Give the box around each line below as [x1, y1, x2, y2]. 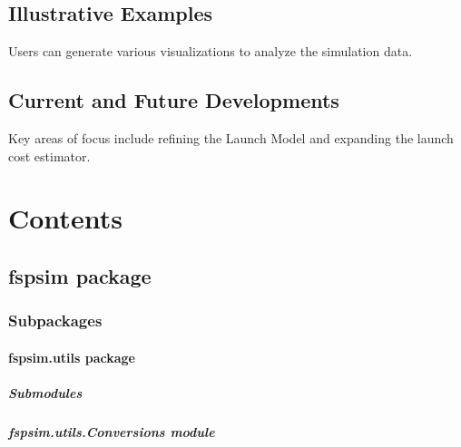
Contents [8, 199, 123, 237]
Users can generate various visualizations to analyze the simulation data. [8, 42, 413, 61]
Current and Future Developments [8, 86, 339, 114]
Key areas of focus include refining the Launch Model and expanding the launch [8, 129, 454, 147]
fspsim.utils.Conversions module [8, 422, 215, 441]
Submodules [8, 383, 83, 402]
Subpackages [8, 309, 103, 332]
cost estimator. [8, 146, 91, 165]
